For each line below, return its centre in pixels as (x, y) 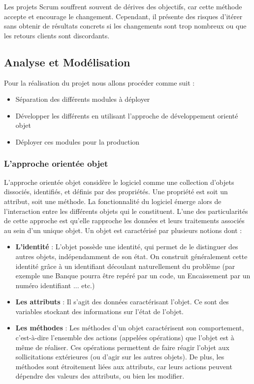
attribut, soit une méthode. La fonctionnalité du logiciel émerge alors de (113, 201)
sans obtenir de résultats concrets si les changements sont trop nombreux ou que (125, 26)
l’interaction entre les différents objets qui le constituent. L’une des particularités (126, 211)
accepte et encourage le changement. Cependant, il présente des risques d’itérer (123, 16)
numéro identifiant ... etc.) (55, 285)
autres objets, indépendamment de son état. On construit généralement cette (131, 256)
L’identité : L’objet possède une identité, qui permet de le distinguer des (127, 247)
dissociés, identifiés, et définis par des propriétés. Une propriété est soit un (116, 192)
